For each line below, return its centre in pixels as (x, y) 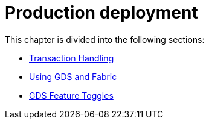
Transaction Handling (72, 58)
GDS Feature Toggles (71, 95)
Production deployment (101, 13)
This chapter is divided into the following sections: (105, 39)
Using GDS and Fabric (73, 76)
